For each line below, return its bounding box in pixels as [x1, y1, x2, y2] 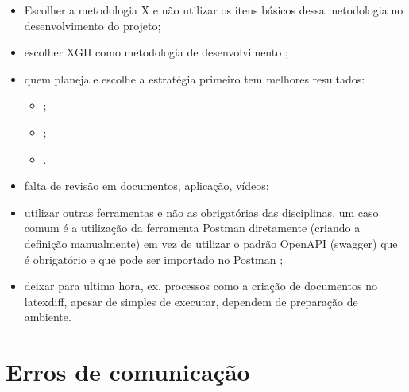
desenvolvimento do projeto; [24, 17, 161, 33]
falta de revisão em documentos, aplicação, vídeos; [24, 177, 269, 194]
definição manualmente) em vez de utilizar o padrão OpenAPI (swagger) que [24, 235, 398, 251]
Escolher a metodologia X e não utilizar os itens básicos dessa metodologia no [24, 2, 403, 17]
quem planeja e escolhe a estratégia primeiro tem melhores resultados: [24, 70, 365, 87]
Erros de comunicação [6, 355, 250, 388]
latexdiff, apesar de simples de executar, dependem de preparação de [24, 293, 358, 309]
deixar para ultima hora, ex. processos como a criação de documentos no [24, 278, 377, 294]
